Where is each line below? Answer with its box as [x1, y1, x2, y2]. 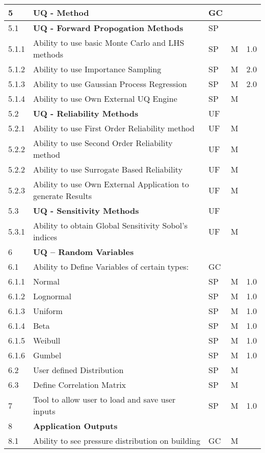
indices [33, 231, 58, 243]
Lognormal [33, 290, 71, 302]
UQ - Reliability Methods [33, 107, 139, 119]
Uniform [33, 305, 63, 317]
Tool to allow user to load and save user [33, 393, 176, 405]
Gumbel [33, 349, 62, 361]
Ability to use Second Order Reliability [33, 137, 173, 149]
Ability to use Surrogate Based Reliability [33, 163, 183, 175]
